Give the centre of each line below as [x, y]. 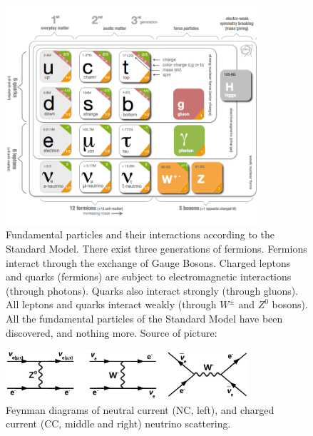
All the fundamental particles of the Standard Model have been [144, 318]
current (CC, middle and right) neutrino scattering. [118, 424]
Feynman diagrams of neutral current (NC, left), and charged [140, 409]
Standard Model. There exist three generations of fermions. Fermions [156, 249]
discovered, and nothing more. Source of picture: [112, 332]
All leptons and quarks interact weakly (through [111, 304]
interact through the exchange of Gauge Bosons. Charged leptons [148, 262]
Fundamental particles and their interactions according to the [140, 234]
